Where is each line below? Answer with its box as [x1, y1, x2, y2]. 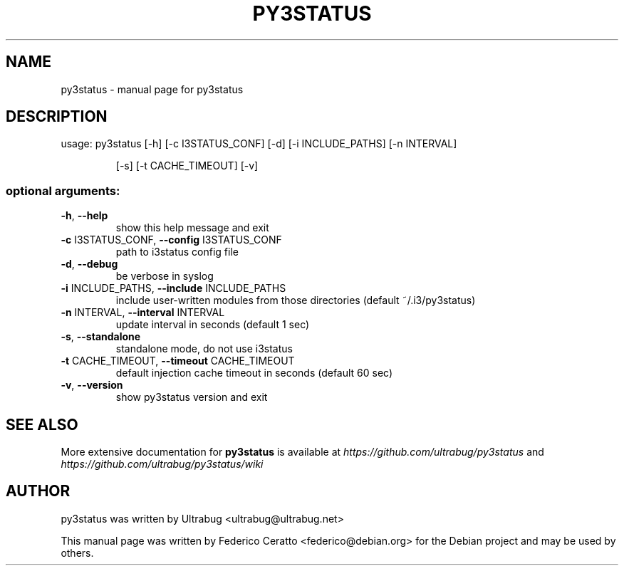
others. [61, 546, 94, 559]
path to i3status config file [115, 246, 239, 258]
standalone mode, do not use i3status [115, 342, 293, 355]
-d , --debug [61, 258, 118, 271]
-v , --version [61, 379, 123, 392]
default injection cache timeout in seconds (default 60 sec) [115, 367, 393, 379]
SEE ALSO [6, 415, 78, 434]
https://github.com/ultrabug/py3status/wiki [61, 458, 264, 471]
